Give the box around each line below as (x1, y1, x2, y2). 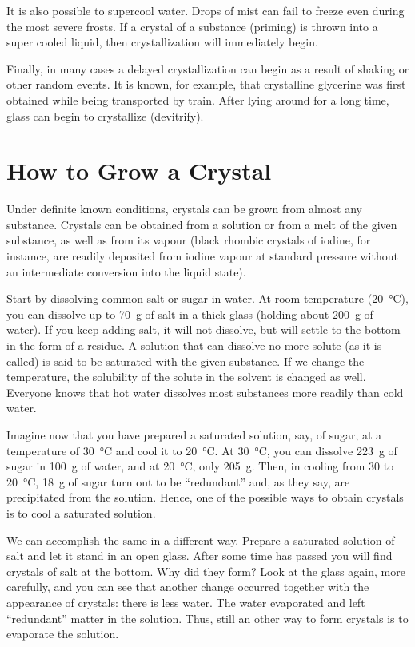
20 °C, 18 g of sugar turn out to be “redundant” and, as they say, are (6, 473, 350, 490)
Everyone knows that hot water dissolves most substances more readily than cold (6, 383, 404, 400)
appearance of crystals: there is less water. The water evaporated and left (6, 593, 365, 610)
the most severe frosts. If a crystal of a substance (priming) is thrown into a (6, 18, 378, 34)
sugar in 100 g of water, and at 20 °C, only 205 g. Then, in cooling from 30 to (6, 458, 394, 474)
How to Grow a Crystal (6, 154, 272, 187)
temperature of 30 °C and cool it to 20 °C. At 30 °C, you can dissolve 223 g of (6, 442, 397, 458)
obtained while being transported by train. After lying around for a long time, (6, 91, 389, 108)
